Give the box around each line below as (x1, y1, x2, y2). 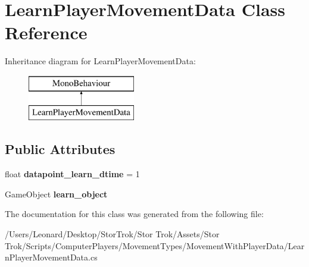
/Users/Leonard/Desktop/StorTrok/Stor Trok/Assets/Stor (5, 228, 220, 240)
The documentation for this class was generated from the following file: (5, 208, 264, 220)
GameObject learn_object (5, 187, 108, 200)
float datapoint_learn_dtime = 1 (5, 168, 140, 180)
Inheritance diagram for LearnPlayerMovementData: (5, 55, 196, 67)
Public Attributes (5, 140, 116, 158)
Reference (5, 20, 88, 45)
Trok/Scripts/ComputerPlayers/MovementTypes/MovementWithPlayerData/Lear (5, 239, 305, 252)
